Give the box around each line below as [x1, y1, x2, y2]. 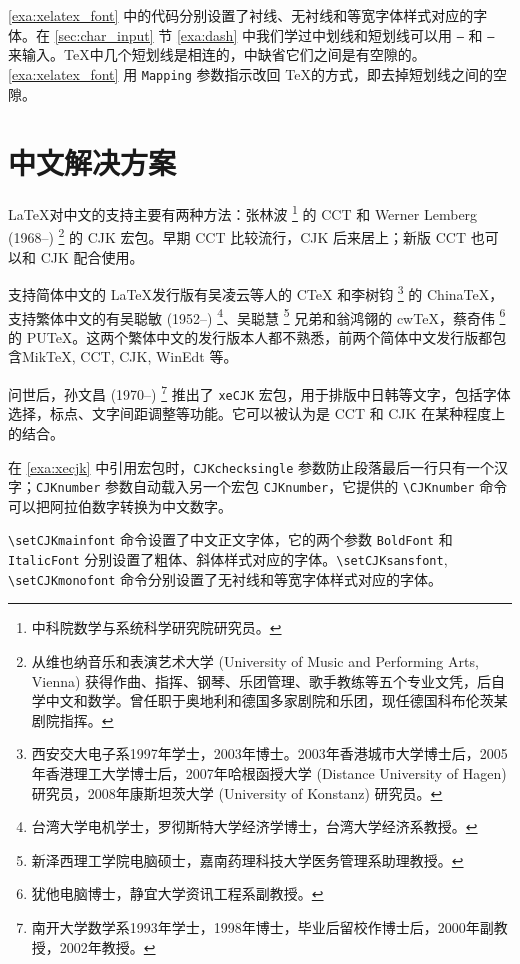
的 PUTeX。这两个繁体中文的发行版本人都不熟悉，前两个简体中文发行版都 [8, 326, 493, 347]
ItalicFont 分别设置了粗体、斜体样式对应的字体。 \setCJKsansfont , [8, 549, 448, 570]
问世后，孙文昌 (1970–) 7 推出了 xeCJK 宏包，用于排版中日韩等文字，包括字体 [8, 381, 511, 404]
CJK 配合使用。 [40, 246, 144, 267]
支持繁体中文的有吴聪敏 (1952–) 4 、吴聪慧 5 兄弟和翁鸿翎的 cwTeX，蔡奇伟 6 [8, 304, 506, 328]
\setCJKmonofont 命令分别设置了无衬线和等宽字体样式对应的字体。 [8, 568, 443, 589]
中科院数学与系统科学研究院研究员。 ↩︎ [31, 617, 282, 638]
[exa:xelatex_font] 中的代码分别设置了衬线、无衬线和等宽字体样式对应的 [8, 5, 474, 25]
